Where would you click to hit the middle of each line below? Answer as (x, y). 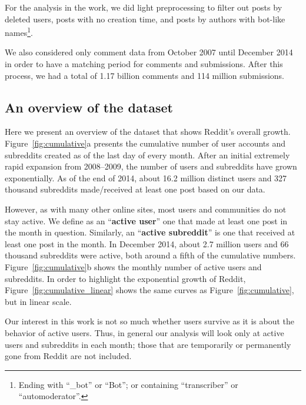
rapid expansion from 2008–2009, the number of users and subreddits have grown (151, 166)
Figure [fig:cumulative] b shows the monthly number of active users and (133, 266)
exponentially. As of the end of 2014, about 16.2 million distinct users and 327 (146, 177)
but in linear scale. (38, 301)
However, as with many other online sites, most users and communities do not (146, 209)
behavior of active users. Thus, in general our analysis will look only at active (144, 332)
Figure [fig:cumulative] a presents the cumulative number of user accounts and (145, 143)
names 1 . (19, 31)
